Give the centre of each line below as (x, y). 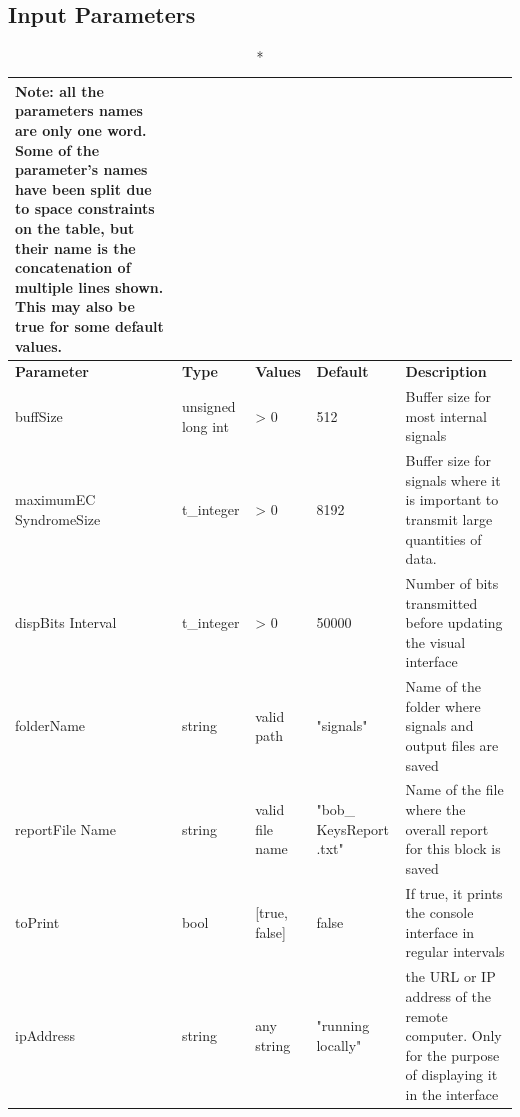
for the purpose (452, 1054)
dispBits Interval (66, 622)
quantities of (443, 538)
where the (435, 809)
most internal (446, 415)
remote (426, 1015)
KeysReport (353, 828)
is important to (452, 499)
